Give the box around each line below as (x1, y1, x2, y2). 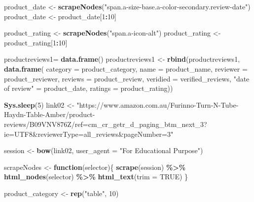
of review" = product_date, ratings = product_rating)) (4, 83, 173, 93)
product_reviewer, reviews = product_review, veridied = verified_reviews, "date (4, 73, 250, 83)
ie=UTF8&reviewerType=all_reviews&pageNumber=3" (4, 128, 174, 139)
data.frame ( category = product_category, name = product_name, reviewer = (4, 63, 248, 74)
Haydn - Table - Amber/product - (4, 109, 95, 120)
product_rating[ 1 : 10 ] (4, 37, 68, 47)
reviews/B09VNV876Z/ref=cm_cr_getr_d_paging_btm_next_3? (4, 119, 207, 129)
